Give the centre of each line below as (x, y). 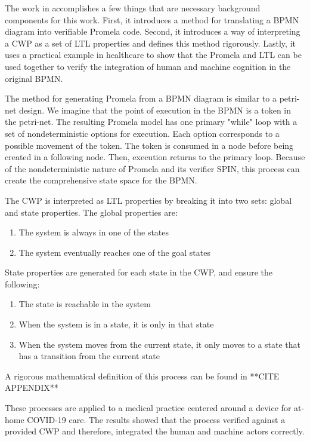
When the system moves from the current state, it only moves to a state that (160, 344)
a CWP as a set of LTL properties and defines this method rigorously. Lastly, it (150, 43)
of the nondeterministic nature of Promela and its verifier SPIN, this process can (152, 168)
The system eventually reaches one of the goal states (114, 252)
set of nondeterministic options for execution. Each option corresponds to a (142, 133)
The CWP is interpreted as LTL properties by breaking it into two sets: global (148, 200)
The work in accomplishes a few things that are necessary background (133, 8)
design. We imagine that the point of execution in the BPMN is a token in (155, 110)
